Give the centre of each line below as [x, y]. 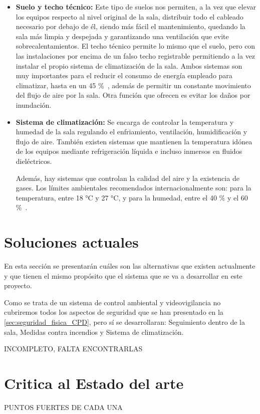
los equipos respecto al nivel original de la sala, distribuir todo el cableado [129, 16]
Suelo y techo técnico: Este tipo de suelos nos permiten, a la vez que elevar [136, 7]
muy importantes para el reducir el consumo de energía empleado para [124, 75]
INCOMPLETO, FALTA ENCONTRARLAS [73, 349]
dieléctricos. [34, 161]
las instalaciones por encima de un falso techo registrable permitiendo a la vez [136, 55]
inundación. [34, 105]
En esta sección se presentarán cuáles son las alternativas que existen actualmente [130, 266]
